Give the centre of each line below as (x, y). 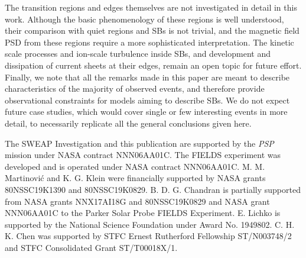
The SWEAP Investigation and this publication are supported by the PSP (139, 143)
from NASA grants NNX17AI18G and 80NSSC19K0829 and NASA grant (137, 201)
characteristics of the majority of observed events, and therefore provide (135, 88)
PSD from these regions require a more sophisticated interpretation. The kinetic (149, 42)
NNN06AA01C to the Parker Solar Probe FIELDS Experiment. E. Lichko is (143, 213)
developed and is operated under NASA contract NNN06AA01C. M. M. (135, 166)
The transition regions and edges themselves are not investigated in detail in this (151, 7)
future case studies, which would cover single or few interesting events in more (146, 112)
